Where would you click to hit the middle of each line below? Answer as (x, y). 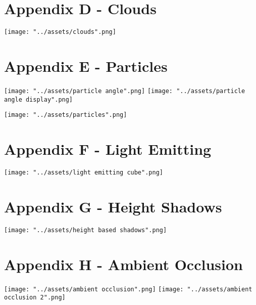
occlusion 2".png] (35, 298)
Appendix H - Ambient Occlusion (123, 264)
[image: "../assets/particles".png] (66, 115)
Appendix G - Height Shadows (113, 206)
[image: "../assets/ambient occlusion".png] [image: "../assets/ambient (128, 289)
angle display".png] (39, 99)
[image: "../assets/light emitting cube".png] (84, 172)
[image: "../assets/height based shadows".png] (86, 230)
